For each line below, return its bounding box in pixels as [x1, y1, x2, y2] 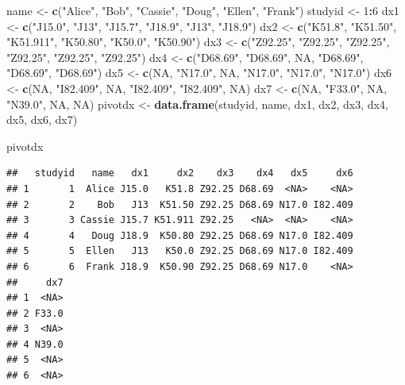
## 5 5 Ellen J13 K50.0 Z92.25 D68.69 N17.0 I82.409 [6, 245, 353, 257]
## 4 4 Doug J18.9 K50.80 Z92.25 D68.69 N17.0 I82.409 [6, 229, 353, 241]
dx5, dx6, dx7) [6, 111, 78, 128]
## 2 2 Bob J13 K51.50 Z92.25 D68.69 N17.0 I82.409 [6, 198, 353, 210]
